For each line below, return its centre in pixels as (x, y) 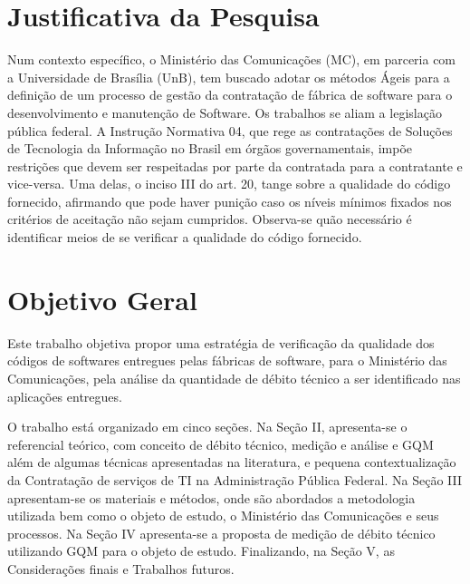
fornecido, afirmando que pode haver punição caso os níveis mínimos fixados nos (230, 201)
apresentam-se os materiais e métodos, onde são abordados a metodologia (211, 497)
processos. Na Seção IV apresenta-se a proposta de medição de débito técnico (221, 533)
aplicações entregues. (65, 396)
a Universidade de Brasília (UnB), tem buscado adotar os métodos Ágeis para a (229, 77)
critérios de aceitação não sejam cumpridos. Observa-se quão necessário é (210, 219)
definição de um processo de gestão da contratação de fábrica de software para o (230, 95)
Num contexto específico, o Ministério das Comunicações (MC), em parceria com (232, 59)
